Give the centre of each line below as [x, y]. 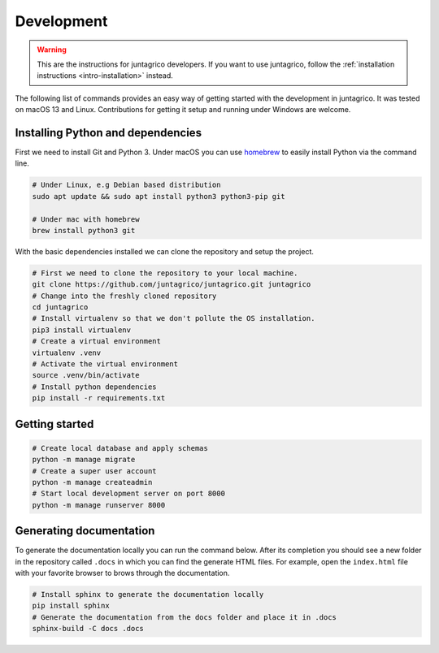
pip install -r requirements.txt [99, 398]
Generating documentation [85, 531]
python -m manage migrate [84, 460]
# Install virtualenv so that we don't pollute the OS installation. [174, 318]
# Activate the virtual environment [105, 364]
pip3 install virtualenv [82, 330]
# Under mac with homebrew [86, 219]
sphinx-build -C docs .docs [88, 629]
